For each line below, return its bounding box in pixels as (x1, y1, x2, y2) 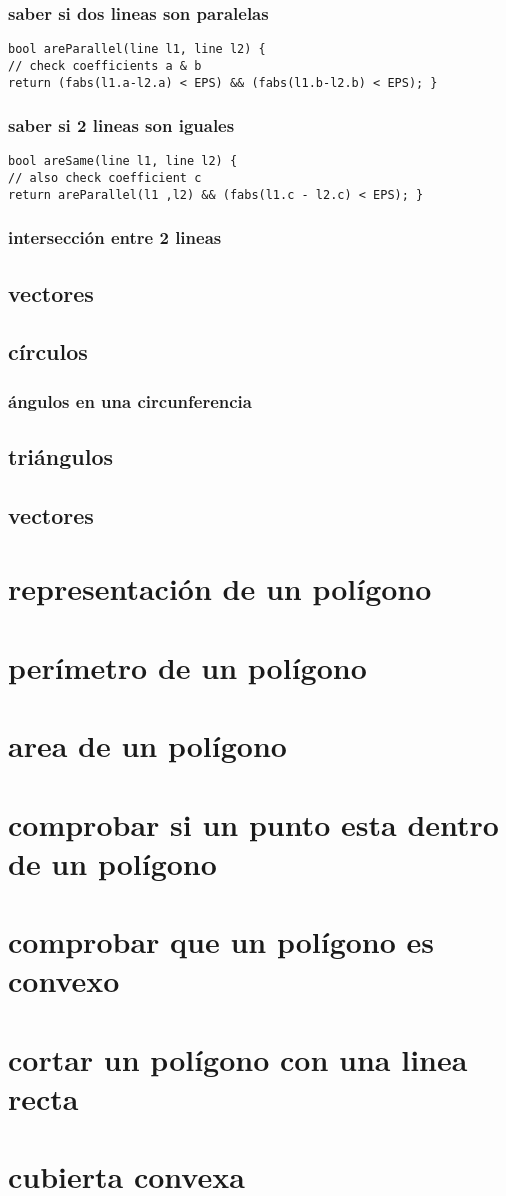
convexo (8, 960, 120, 1001)
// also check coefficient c (8, 171, 202, 186)
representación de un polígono (8, 568, 432, 609)
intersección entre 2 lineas (8, 225, 222, 250)
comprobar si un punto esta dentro (8, 803, 499, 844)
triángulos (8, 441, 113, 472)
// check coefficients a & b (8, 58, 202, 73)
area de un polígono (8, 725, 287, 766)
